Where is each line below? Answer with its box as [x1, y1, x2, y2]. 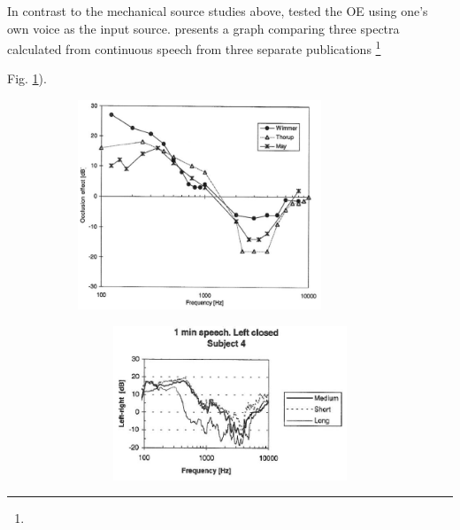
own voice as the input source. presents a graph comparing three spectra [7, 19, 400, 37]
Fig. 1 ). [7, 69, 47, 88]
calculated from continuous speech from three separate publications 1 [7, 37, 381, 58]
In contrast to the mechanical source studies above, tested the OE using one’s [7, 2, 428, 19]
